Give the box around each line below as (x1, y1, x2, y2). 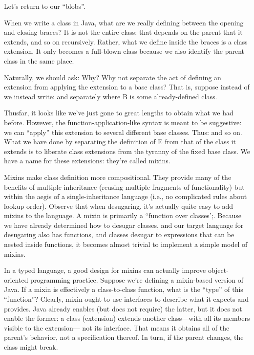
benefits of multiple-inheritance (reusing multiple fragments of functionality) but (4, 181, 245, 192)
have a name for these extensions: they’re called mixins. (4, 155, 170, 166)
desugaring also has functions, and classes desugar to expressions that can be (4, 229, 234, 240)
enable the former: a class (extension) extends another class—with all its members (4, 313, 250, 323)
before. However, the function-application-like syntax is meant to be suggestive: (4, 117, 242, 127)
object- (208, 265, 229, 275)
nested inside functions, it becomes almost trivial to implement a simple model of (4, 239, 248, 249)
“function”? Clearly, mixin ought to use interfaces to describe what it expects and (4, 294, 249, 304)
